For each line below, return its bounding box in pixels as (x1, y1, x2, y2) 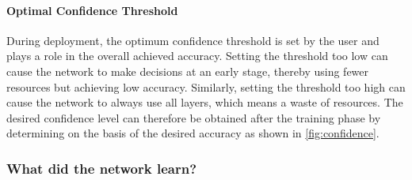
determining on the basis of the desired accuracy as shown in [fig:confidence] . (6, 125, 380, 141)
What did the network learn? (6, 158, 197, 178)
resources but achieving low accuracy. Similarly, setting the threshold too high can (6, 78, 406, 95)
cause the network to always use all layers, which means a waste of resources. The (6, 94, 403, 111)
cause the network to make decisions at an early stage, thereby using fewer (6, 62, 369, 79)
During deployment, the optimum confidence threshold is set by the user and (6, 32, 380, 48)
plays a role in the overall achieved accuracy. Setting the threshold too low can (6, 47, 388, 64)
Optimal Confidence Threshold (6, 2, 178, 18)
